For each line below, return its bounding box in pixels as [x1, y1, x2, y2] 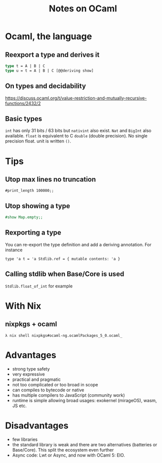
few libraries [12, 436, 38, 442]
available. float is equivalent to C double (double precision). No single [5, 133, 148, 139]
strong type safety [12, 366, 50, 371]
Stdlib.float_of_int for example [5, 283, 73, 289]
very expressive [12, 371, 45, 377]
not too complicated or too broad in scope [12, 381, 98, 387]
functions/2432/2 [5, 100, 41, 106]
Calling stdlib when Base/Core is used [5, 270, 124, 278]
